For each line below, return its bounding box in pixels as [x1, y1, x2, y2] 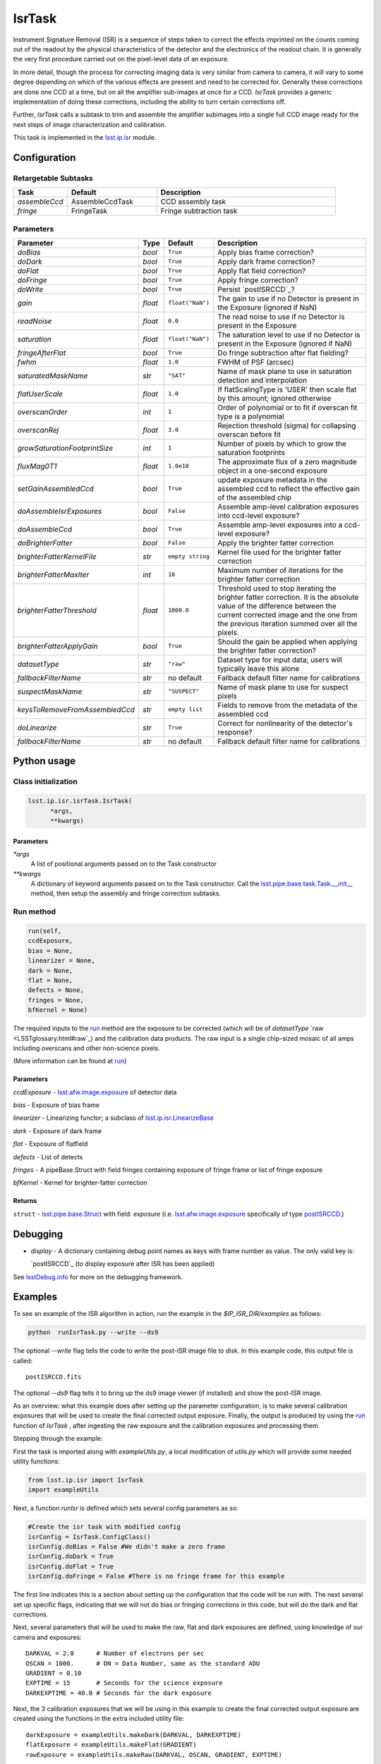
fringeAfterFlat [17, 348, 66, 358]
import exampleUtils [28, 1486, 99, 1494]
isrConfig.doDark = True [28, 1552, 114, 1561]
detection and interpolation [217, 375, 308, 385]
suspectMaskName [17, 687, 83, 696]
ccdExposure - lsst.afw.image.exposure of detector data [13, 1087, 177, 1097]
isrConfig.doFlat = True [28, 1562, 114, 1570]
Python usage [13, 755, 76, 767]
